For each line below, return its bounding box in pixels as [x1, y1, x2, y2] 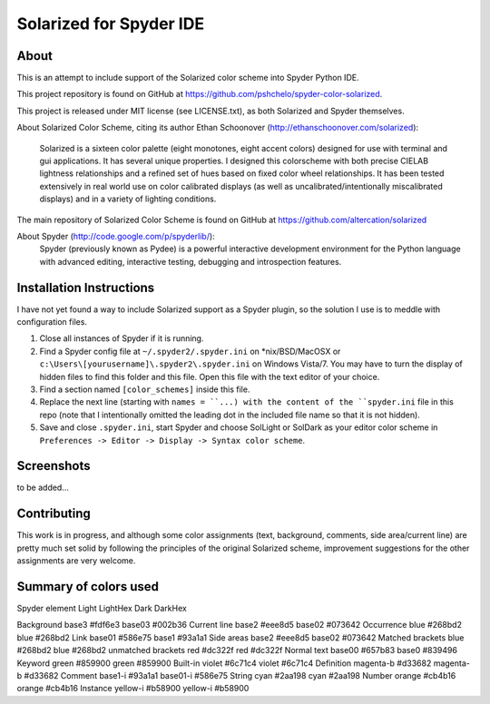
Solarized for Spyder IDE [16, 14, 204, 34]
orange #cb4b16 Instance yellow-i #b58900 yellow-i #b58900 [16, 683, 250, 694]
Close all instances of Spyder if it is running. [39, 333, 204, 344]
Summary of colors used [16, 579, 159, 594]
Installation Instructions [16, 279, 155, 295]
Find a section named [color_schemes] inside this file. [39, 384, 250, 395]
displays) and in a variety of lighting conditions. [39, 193, 217, 204]
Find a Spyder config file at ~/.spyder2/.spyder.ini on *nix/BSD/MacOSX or [39, 346, 341, 357]
